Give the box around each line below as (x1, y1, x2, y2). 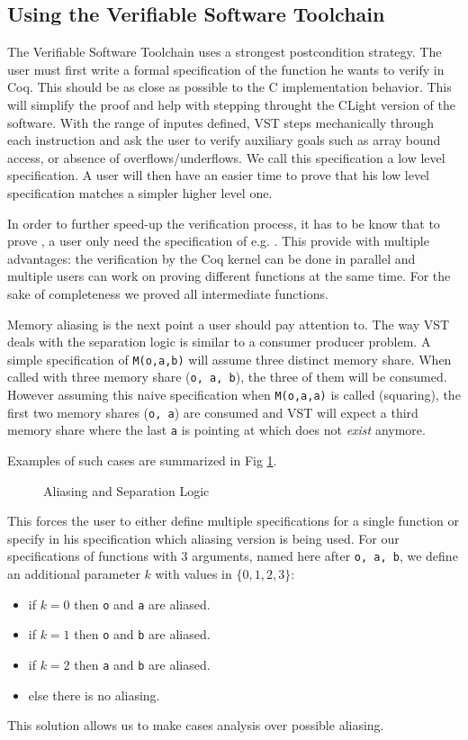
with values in (155, 564, 232, 583)
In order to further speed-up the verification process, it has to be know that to (7, 213, 440, 232)
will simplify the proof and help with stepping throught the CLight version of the (7, 95, 455, 113)
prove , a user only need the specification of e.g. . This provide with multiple (7, 231, 429, 250)
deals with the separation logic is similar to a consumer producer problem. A (7, 332, 431, 351)
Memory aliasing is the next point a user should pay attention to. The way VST (7, 314, 450, 333)
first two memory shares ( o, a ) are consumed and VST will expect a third (7, 402, 418, 421)
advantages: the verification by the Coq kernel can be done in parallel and (7, 248, 416, 267)
